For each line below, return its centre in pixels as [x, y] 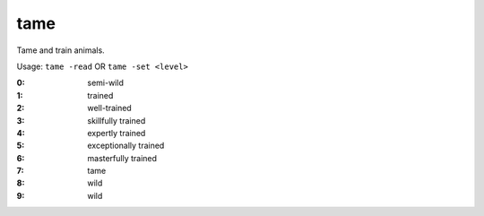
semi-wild [106, 83]
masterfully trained [122, 158]
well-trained [109, 108]
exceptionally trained [126, 146]
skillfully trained [117, 120]
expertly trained [117, 133]
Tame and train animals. [60, 50]
